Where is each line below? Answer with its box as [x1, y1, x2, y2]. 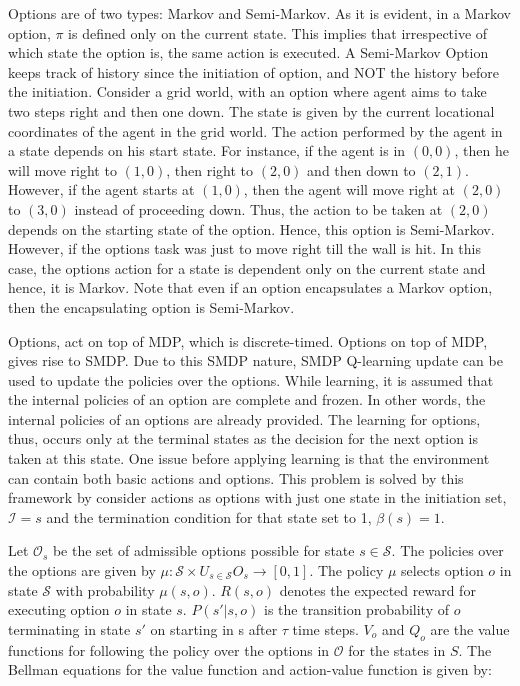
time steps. [292, 618, 359, 639]
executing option [8, 599, 110, 620]
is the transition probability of [264, 599, 450, 620]
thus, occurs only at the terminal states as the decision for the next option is [8, 428, 479, 449]
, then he [454, 140, 509, 161]
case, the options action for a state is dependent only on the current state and [8, 257, 486, 278]
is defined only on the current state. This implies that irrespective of [68, 22, 488, 43]
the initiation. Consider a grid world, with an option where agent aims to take [8, 81, 487, 102]
